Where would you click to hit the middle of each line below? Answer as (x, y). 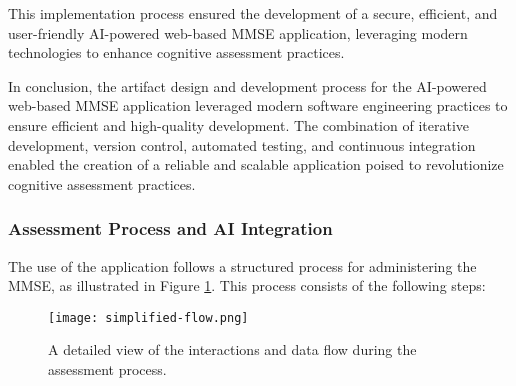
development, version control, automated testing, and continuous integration (242, 144)
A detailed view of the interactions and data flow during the (232, 349)
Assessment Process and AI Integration (170, 228)
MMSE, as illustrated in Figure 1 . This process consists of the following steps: (247, 285)
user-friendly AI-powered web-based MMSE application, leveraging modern (238, 32)
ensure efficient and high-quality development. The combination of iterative (238, 124)
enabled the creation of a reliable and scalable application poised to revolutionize (256, 164)
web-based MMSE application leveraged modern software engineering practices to (258, 105)
